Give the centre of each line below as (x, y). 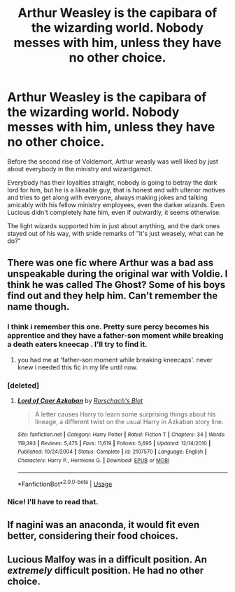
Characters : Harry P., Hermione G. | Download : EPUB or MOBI (93, 460)
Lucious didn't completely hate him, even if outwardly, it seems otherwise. (114, 212)
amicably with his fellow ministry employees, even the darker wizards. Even (116, 204)
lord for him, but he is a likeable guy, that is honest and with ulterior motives (116, 190)
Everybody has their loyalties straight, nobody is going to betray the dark (112, 182)
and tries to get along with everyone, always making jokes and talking (107, 197)
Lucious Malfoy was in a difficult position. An (107, 559)
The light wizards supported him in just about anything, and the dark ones (114, 225)
